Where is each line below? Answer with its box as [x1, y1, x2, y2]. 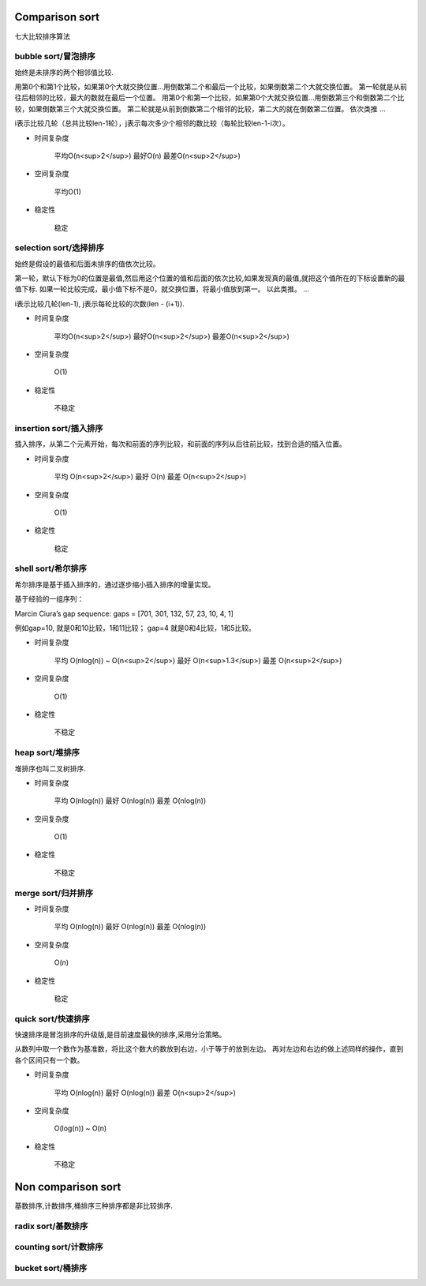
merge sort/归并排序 [14, 887, 94, 898]
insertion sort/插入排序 [14, 422, 103, 433]
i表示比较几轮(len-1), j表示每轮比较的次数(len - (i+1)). [14, 298, 185, 308]
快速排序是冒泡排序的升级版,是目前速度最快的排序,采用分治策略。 [14, 1030, 226, 1040]
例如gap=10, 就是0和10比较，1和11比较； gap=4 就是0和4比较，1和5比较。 [14, 624, 256, 633]
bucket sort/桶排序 [14, 1263, 88, 1273]
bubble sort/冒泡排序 [14, 51, 96, 62]
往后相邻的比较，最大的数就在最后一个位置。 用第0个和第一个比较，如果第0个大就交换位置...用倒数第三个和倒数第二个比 [14, 93, 405, 103]
